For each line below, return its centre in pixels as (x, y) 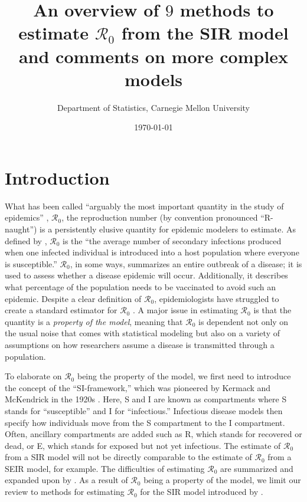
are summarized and (257, 468)
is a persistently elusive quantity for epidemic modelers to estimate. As (168, 229)
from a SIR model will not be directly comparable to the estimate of (128, 457)
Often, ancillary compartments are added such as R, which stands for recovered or (153, 434)
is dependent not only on (244, 321)
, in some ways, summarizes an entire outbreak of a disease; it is (186, 263)
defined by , (26, 240)
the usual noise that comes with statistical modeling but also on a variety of (142, 333)
